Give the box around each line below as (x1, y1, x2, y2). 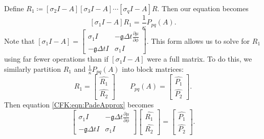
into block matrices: (122, 63, 184, 74)
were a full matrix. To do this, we (147, 53, 252, 64)
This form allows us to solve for (151, 35, 250, 46)
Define (4, 3, 24, 13)
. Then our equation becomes (157, 3, 249, 13)
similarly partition (4, 63, 61, 74)
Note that (4, 35, 35, 46)
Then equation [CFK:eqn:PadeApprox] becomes (4, 99, 154, 109)
